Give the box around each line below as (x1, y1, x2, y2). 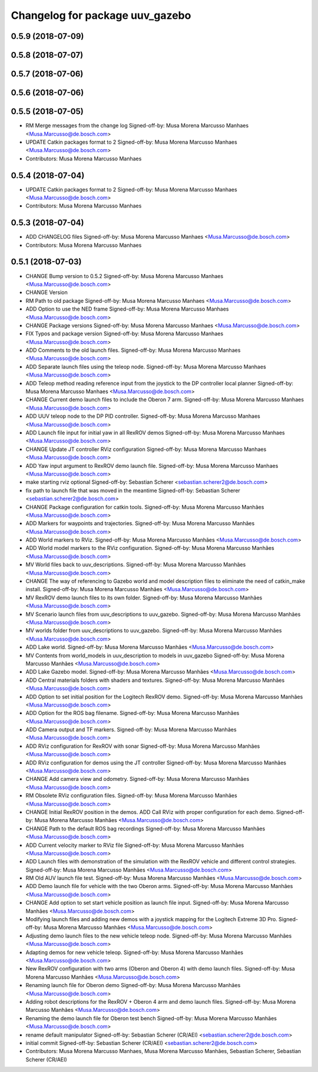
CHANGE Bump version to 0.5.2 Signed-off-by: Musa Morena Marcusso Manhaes (25, 272, 224, 279)
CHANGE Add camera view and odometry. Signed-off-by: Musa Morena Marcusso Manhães (25, 776, 250, 783)
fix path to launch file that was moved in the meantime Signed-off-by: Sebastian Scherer (25, 487, 241, 494)
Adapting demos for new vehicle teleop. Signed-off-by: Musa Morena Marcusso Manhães (25, 949, 244, 956)
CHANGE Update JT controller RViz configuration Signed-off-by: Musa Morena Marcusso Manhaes (25, 446, 267, 453)
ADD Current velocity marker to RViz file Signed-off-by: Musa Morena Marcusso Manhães (25, 842, 244, 849)
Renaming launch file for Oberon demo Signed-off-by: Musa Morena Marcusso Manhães (25, 982, 241, 989)
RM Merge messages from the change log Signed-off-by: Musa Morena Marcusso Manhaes (25, 122, 249, 129)
